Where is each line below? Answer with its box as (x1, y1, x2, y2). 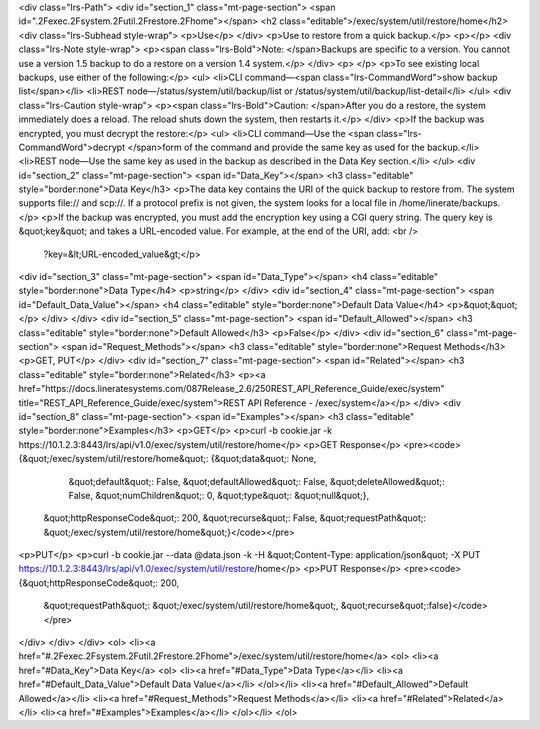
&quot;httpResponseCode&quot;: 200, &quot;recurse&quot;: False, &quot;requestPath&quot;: (43, 512, 427, 524)
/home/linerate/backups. (398, 197, 501, 209)
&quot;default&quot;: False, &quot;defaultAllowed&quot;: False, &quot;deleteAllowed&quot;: (68, 475, 445, 487)
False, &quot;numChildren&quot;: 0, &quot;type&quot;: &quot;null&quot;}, (68, 489, 370, 501)
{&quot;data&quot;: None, (210, 453, 317, 465)
